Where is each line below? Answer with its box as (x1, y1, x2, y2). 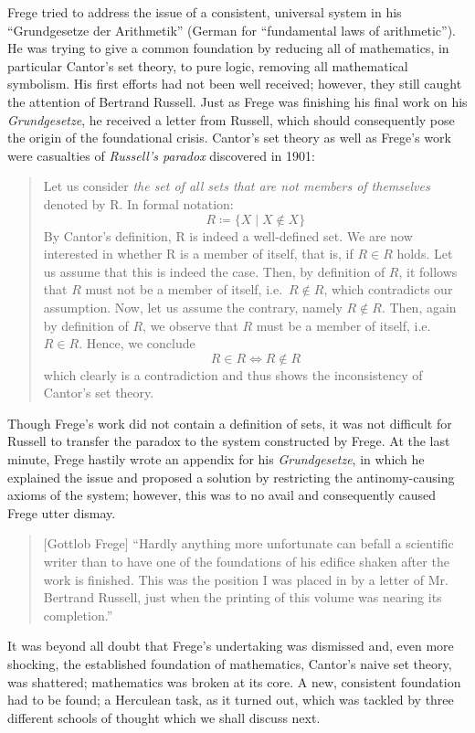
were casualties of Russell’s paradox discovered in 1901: (7, 145, 315, 165)
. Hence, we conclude (79, 334, 195, 353)
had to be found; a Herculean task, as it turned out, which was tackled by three (7, 690, 454, 709)
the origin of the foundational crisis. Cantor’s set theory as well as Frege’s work (7, 128, 451, 147)
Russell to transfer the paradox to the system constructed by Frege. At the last (7, 431, 450, 451)
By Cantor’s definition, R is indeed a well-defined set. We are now (43, 226, 413, 245)
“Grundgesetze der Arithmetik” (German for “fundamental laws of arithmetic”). (7, 20, 456, 39)
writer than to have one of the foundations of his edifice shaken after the (43, 552, 449, 571)
